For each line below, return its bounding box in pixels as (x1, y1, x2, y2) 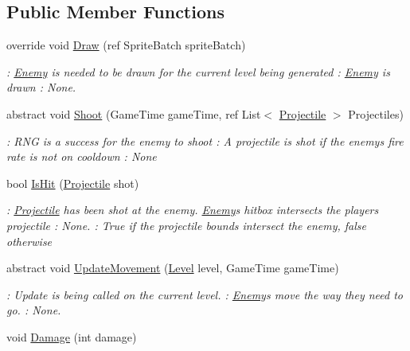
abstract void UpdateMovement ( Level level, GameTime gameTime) (6, 259, 339, 276)
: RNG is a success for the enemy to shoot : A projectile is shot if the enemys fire (6, 132, 404, 149)
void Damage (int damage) (6, 328, 137, 345)
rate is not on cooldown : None (6, 148, 157, 165)
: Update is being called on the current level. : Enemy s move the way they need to (6, 286, 403, 302)
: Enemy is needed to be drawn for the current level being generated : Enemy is (6, 63, 390, 80)
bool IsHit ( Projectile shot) (6, 174, 139, 191)
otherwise (6, 232, 53, 249)
